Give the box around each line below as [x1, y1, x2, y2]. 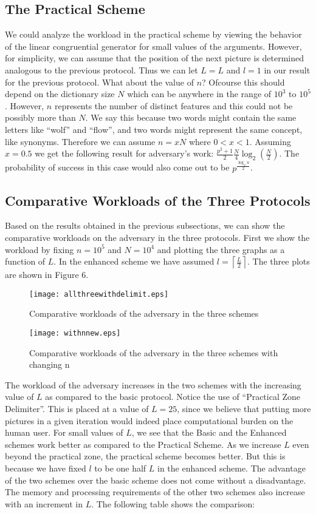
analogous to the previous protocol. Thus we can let [5, 63, 198, 76]
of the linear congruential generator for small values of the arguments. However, [5, 39, 302, 52]
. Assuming [249, 135, 291, 147]
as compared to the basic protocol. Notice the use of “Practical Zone [45, 390, 301, 403]
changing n [29, 358, 70, 371]
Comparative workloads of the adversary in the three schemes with [29, 346, 278, 359]
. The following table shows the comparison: [91, 497, 255, 510]
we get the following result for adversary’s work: [35, 147, 214, 160]
